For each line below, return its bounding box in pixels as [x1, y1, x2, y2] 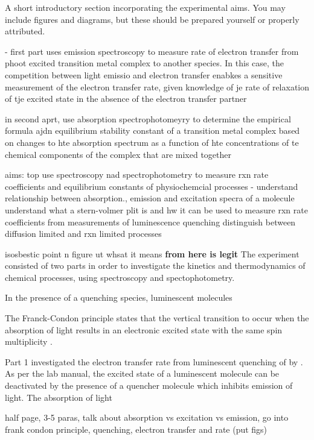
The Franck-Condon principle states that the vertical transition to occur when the [5, 312, 309, 324]
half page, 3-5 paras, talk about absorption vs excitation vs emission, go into [5, 411, 289, 424]
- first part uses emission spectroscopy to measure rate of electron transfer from [5, 45, 299, 57]
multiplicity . [5, 335, 53, 348]
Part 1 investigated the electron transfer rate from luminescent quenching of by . [5, 355, 303, 368]
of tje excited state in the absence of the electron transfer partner [5, 92, 247, 105]
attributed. [5, 25, 45, 37]
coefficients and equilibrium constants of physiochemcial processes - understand [5, 180, 298, 192]
